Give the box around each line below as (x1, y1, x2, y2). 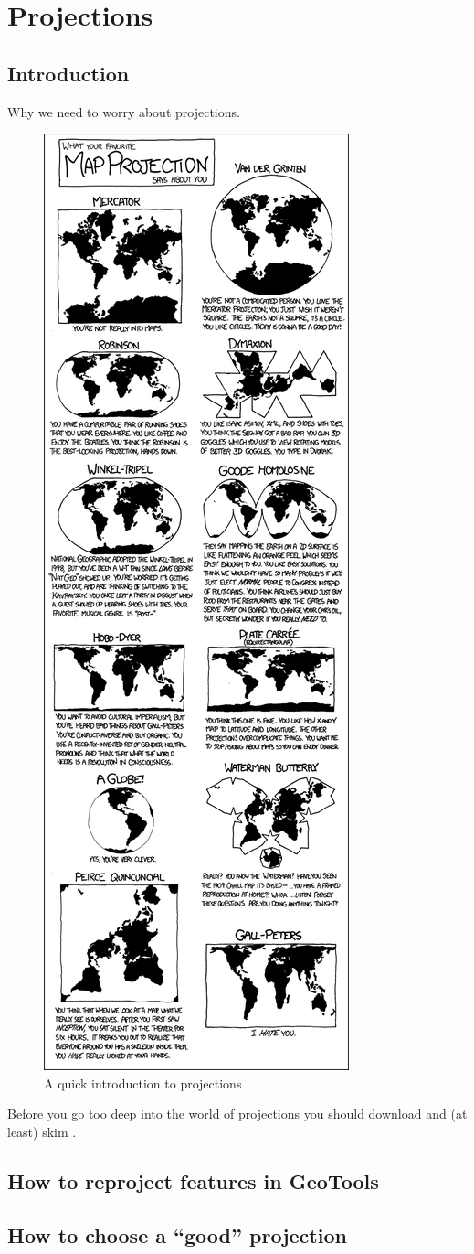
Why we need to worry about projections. (7, 102, 240, 121)
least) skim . (7, 1121, 77, 1141)
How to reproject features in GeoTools (7, 1166, 379, 1195)
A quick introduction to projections (44, 1073, 242, 1092)
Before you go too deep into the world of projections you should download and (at (7, 1104, 468, 1123)
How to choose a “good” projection (7, 1220, 347, 1249)
